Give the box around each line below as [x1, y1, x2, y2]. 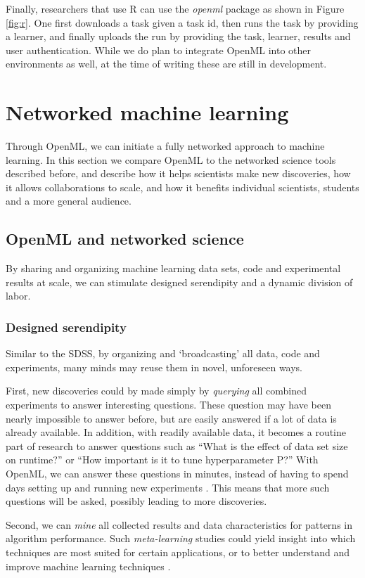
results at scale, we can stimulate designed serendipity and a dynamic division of [6, 274, 353, 289]
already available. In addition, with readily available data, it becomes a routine [6, 425, 347, 439]
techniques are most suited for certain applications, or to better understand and [6, 544, 350, 559]
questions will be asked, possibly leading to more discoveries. [6, 494, 267, 508]
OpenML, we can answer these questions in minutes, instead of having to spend [6, 466, 349, 481]
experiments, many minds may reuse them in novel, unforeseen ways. [6, 359, 303, 374]
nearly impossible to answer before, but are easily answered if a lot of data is [6, 411, 337, 425]
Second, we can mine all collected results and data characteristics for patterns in [6, 517, 352, 532]
